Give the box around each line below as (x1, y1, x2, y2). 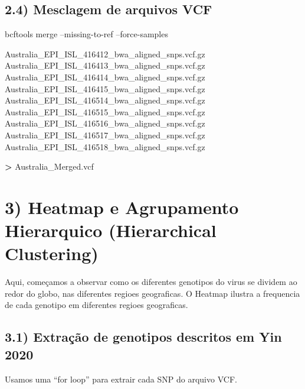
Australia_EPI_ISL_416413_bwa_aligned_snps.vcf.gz (5, 59, 205, 72)
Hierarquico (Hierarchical (5, 218, 217, 242)
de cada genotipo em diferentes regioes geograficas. (5, 299, 188, 311)
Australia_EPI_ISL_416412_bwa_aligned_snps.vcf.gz (5, 47, 205, 60)
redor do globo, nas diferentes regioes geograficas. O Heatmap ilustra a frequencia (5, 287, 300, 299)
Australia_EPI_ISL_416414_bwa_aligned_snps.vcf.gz (5, 70, 205, 83)
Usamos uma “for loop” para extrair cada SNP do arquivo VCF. (5, 372, 237, 385)
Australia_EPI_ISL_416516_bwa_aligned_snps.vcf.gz (5, 117, 205, 129)
